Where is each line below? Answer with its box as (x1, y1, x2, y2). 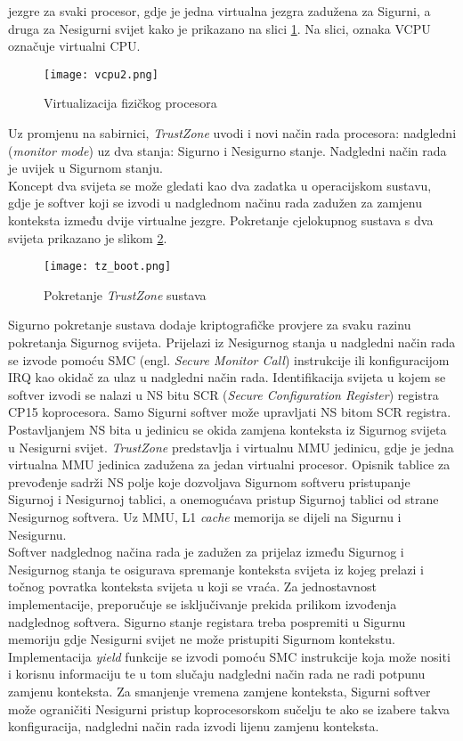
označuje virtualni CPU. (8, 37, 141, 55)
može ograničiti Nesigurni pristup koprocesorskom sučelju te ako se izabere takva (8, 699, 451, 718)
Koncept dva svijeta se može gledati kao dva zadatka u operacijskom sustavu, (8, 175, 432, 194)
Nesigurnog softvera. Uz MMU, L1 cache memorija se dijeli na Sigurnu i (8, 507, 402, 525)
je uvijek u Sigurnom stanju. (8, 159, 163, 177)
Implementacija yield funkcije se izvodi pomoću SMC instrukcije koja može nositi (8, 647, 451, 665)
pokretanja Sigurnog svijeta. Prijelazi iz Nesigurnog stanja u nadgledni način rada (8, 333, 456, 352)
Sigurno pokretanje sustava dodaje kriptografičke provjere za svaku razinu (8, 315, 411, 334)
